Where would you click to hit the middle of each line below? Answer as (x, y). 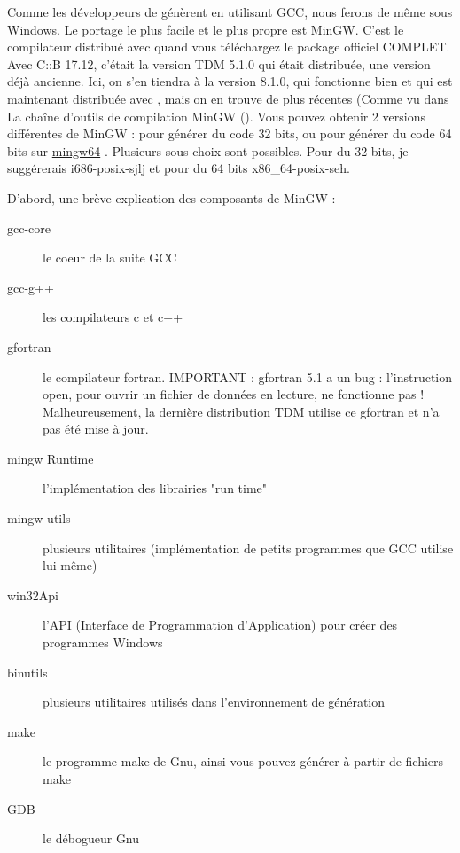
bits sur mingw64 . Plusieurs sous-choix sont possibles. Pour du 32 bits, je (208, 150)
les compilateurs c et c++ (113, 317)
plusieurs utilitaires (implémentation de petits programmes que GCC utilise (248, 548)
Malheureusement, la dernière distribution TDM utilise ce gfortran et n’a (241, 411)
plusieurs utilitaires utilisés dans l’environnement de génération (214, 702)
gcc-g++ (31, 287)
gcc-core (29, 227)
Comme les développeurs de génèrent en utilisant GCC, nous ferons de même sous (230, 12)
